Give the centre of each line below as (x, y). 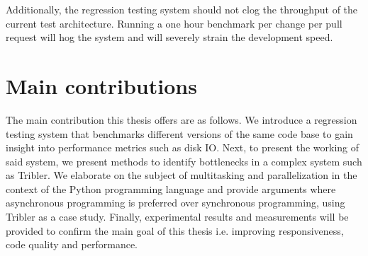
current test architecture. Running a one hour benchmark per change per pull (174, 23)
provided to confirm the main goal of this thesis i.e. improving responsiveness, (175, 230)
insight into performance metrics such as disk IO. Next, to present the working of (183, 147)
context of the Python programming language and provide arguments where (171, 188)
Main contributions (101, 85)
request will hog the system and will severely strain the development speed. (169, 37)
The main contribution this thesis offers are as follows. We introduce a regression (182, 119)
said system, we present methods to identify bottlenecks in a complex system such (184, 161)
